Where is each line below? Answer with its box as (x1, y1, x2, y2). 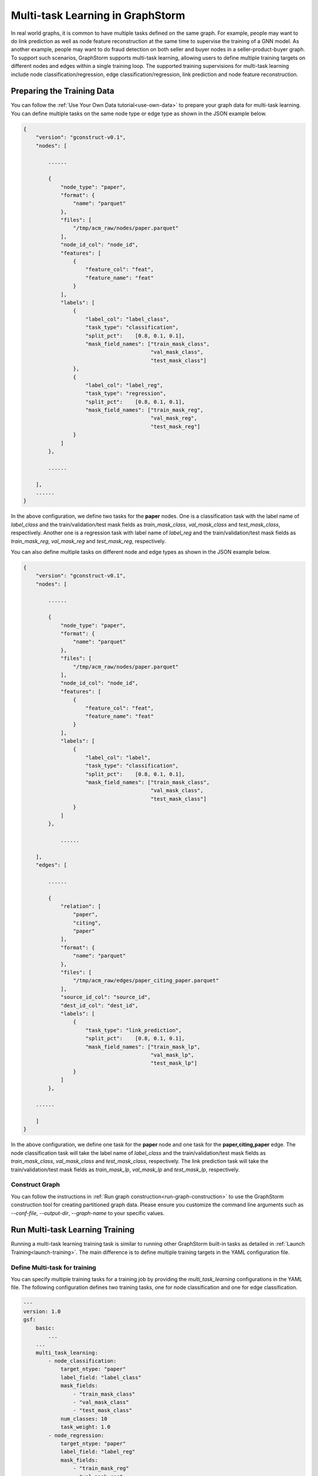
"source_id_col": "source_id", (60, 994, 151, 1001)
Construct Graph (11, 1181, 60, 1189)
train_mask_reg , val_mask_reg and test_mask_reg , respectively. (11, 537, 166, 544)
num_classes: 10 (60, 1415, 108, 1422)
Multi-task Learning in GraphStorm (11, 9, 185, 22)
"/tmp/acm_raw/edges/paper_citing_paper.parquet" (72, 977, 219, 984)
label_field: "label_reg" (60, 1448, 135, 1455)
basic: (35, 1324, 55, 1331)
